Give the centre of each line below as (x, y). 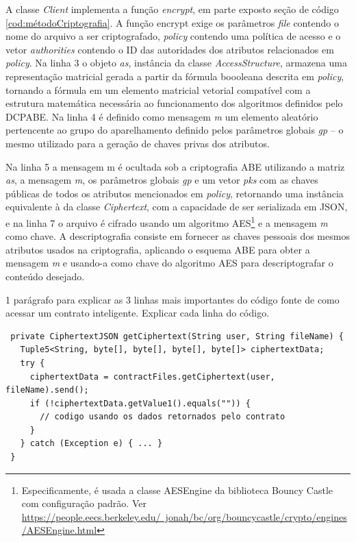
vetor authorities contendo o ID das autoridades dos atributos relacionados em (170, 49)
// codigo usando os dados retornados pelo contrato (163, 417)
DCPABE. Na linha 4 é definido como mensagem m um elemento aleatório (162, 116)
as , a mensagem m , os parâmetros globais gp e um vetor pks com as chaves (162, 180)
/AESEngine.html (59, 530)
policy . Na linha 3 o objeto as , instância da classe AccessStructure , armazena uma (176, 63)
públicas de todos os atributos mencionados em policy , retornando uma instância (175, 193)
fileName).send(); (47, 390)
